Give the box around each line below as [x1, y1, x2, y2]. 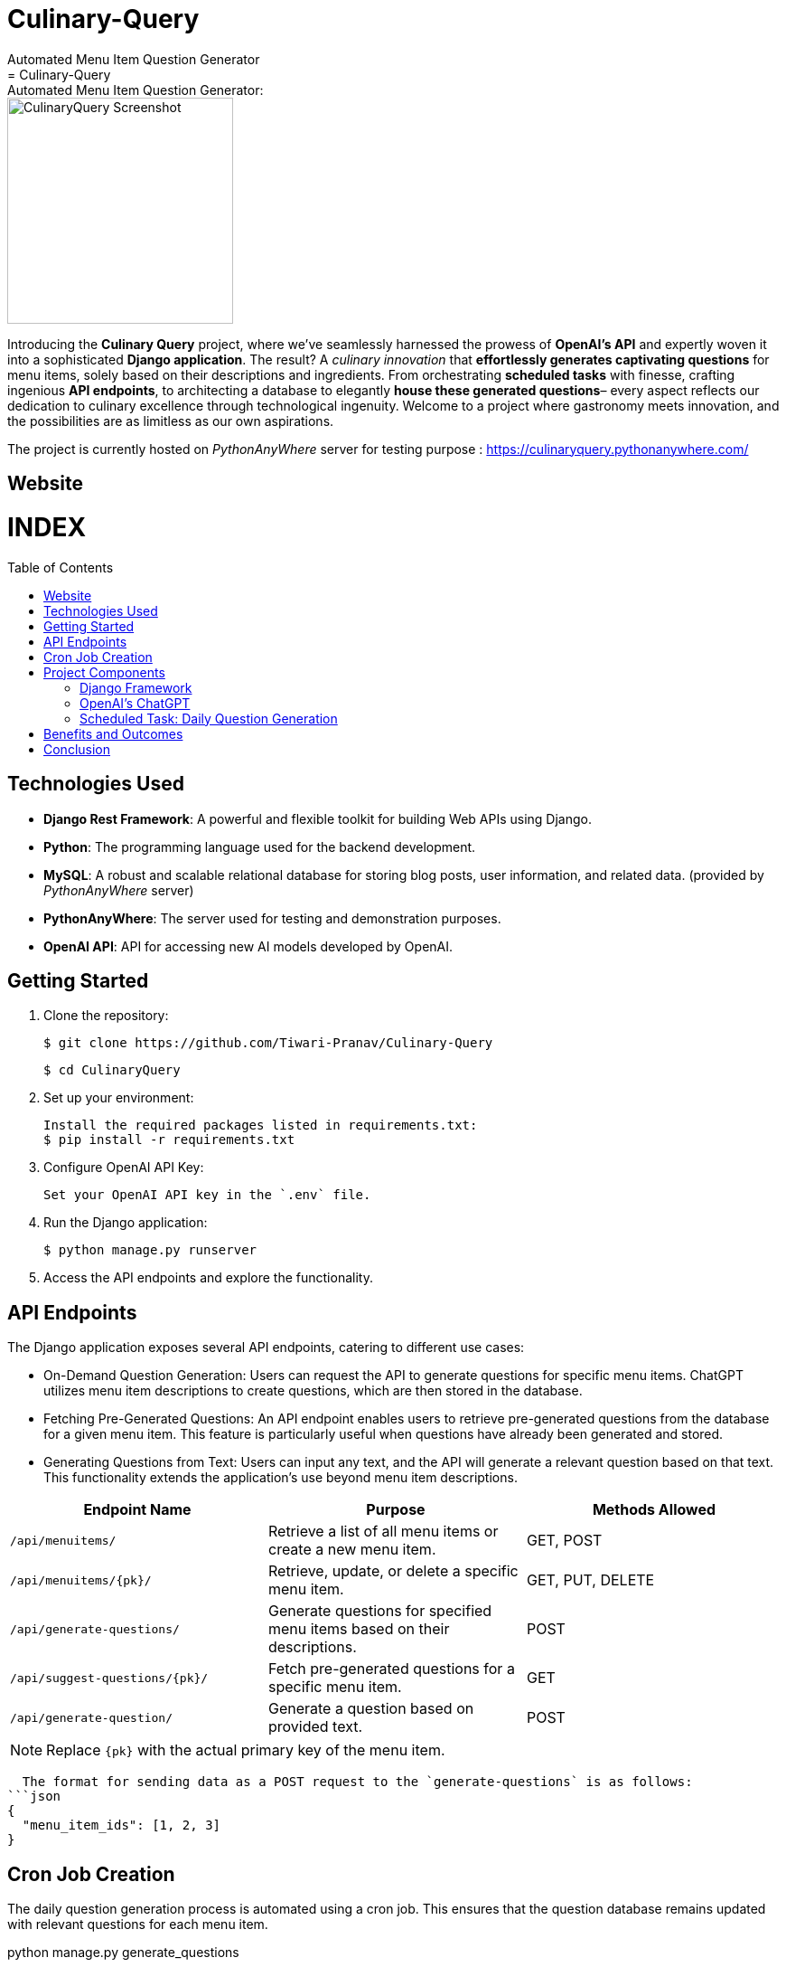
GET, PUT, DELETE [526, 1571, 655, 1590]
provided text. [267, 1717, 363, 1736]
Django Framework [80, 679, 192, 695]
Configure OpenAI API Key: [43, 1159, 204, 1176]
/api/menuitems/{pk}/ [10, 1573, 152, 1587]
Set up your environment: [43, 1090, 194, 1106]
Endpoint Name [83, 1500, 192, 1519]
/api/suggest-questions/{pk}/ [10, 1670, 209, 1685]
